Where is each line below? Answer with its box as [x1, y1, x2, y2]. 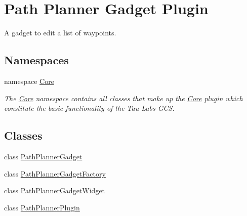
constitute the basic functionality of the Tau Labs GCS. [4, 103, 175, 113]
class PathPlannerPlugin [4, 202, 80, 212]
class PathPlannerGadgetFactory [4, 168, 106, 179]
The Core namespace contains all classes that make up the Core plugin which [4, 93, 243, 103]
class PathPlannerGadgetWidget [4, 185, 105, 196]
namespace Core [4, 75, 54, 86]
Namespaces [4, 52, 69, 68]
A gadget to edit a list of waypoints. [4, 27, 116, 38]
